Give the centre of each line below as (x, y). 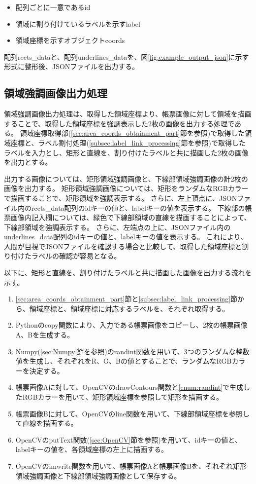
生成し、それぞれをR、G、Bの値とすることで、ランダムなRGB (130, 361)
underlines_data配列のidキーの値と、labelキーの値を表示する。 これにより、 (126, 237)
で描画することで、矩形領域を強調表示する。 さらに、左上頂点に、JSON (121, 198)
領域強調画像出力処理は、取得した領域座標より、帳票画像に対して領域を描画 (128, 114)
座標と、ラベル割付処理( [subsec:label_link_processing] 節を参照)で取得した (128, 142)
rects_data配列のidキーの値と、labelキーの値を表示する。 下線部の (138, 207)
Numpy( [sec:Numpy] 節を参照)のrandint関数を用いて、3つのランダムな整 (129, 351)
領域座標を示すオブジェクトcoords (70, 40)
